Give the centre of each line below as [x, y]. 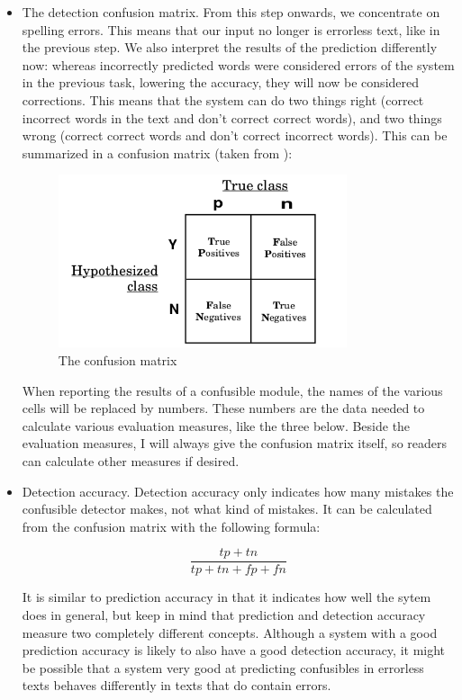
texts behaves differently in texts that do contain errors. [177, 685]
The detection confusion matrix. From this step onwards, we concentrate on [231, 12]
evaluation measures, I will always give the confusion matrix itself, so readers [235, 443]
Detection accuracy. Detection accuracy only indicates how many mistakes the [238, 491]
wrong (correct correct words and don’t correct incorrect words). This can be [235, 135]
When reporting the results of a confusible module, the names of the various [232, 390]
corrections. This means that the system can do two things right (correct [223, 99]
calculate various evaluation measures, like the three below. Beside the [216, 425]
